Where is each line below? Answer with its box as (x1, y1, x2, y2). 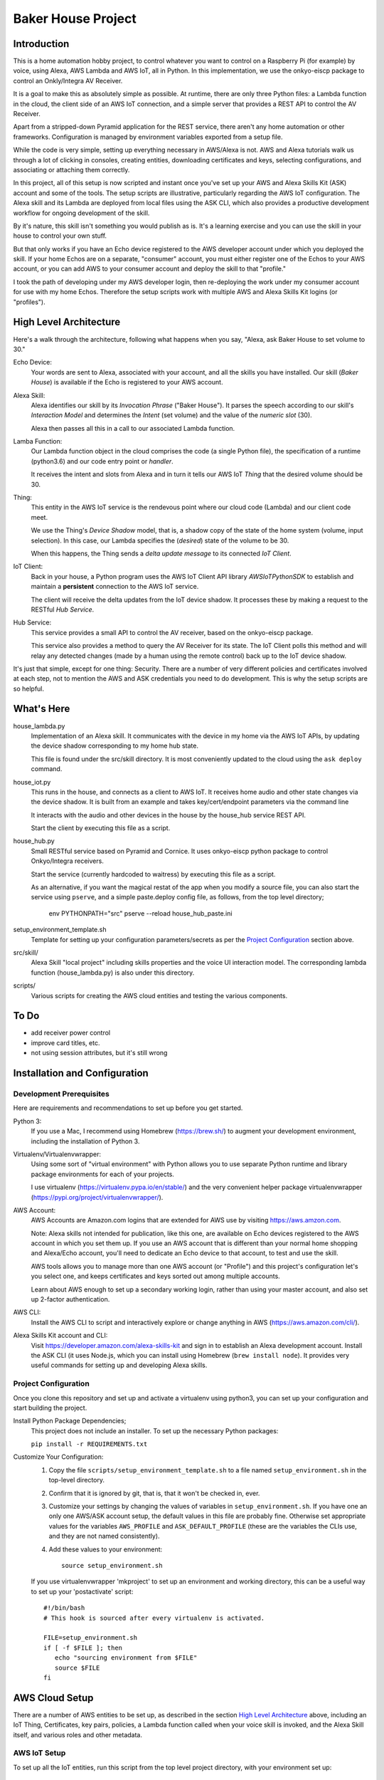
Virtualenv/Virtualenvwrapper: (13, 1150, 101, 1158)
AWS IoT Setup (13, 1748, 66, 1758)
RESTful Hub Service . (31, 605, 95, 614)
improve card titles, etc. (31, 1038, 100, 1047)
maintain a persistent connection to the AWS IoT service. (31, 582, 199, 591)
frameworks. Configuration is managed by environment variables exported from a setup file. (13, 132, 283, 141)
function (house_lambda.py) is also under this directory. (31, 968, 195, 977)
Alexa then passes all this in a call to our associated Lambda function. (31, 424, 235, 432)
